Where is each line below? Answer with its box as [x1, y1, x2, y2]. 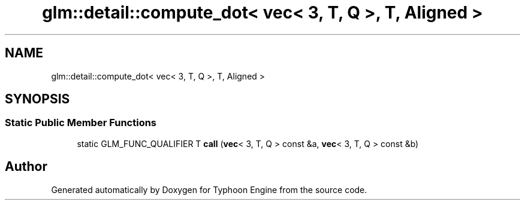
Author [5, 159, 47, 175]
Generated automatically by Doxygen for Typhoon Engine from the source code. [51, 184, 367, 195]
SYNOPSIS [5, 91, 70, 107]
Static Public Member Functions [5, 117, 157, 129]
